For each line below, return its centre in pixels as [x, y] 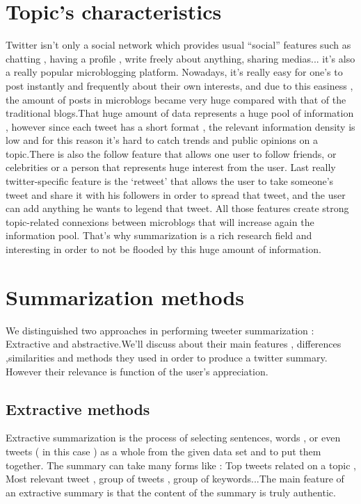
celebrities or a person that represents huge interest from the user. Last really [171, 167]
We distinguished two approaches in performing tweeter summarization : [160, 330]
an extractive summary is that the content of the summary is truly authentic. [171, 492]
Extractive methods [78, 408]
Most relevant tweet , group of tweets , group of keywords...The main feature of [175, 479]
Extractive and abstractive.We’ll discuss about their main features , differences [174, 344]
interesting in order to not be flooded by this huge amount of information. [163, 249]
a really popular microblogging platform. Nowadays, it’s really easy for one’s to [174, 72]
